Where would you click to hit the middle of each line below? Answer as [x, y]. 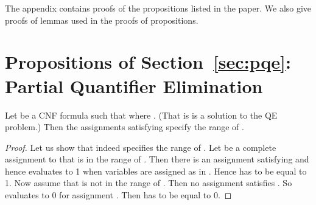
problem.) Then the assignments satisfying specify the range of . [125, 127]
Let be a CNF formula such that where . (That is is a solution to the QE [141, 115]
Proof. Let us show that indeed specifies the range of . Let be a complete [141, 147]
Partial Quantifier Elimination [134, 85]
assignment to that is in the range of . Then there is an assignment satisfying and [157, 159]
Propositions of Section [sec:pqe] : [148, 62]
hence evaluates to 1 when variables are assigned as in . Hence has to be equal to [156, 171]
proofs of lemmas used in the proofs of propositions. [102, 20]
